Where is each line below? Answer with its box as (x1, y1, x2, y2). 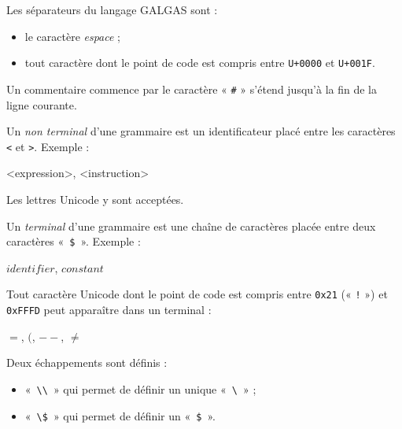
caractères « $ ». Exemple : (6, 233, 141, 250)
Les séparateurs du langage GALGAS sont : (6, 2, 218, 17)
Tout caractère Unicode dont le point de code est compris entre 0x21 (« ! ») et (6, 286, 388, 302)
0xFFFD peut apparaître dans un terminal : (6, 301, 212, 318)
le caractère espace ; (24, 28, 121, 44)
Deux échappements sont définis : (6, 354, 168, 371)
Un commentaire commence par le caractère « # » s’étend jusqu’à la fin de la (6, 80, 377, 97)
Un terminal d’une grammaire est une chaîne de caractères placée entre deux (6, 217, 376, 234)
